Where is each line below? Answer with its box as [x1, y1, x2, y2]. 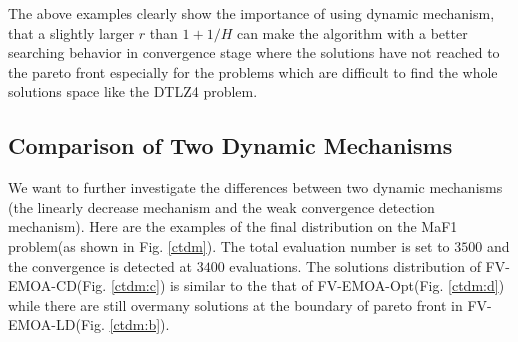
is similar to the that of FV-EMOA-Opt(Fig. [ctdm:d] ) [169, 275, 505, 296]
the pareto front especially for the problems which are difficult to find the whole [8, 61, 498, 82]
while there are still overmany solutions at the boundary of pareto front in [8, 294, 463, 315]
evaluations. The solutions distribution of [229, 255, 481, 276]
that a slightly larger [8, 22, 135, 43]
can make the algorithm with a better [236, 22, 468, 43]
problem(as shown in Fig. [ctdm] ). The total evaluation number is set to [8, 235, 450, 256]
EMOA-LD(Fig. [8, 314, 105, 335]
